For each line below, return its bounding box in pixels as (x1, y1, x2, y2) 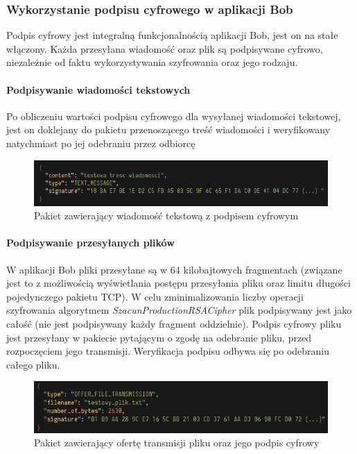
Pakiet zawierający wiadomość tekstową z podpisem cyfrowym (34, 208, 299, 223)
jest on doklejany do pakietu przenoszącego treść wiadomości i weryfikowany (6, 122, 331, 137)
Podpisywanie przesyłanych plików (6, 235, 175, 250)
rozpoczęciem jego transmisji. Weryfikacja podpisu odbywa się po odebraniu (6, 344, 330, 358)
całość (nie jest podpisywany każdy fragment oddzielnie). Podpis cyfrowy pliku (6, 316, 342, 330)
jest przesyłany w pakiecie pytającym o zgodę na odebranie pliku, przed (6, 330, 312, 344)
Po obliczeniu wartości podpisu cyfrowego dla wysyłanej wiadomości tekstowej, (6, 108, 341, 123)
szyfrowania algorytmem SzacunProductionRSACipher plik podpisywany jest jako (6, 303, 352, 317)
